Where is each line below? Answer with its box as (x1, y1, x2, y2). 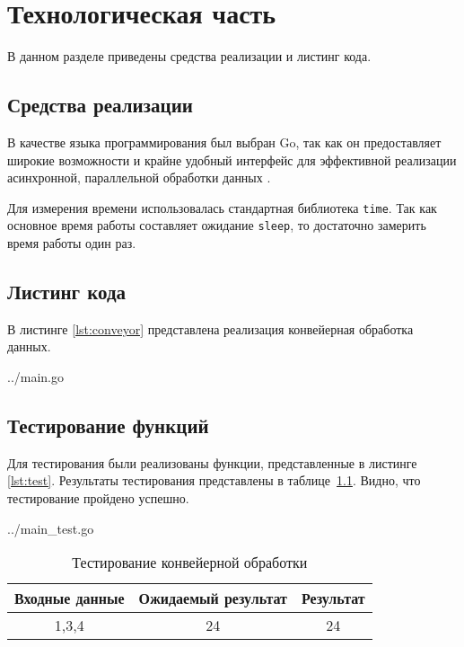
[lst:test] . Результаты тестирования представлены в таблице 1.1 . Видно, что (7, 471, 421, 490)
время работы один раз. (7, 234, 136, 253)
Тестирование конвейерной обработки (72, 552, 308, 573)
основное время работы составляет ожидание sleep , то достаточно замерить (7, 216, 426, 235)
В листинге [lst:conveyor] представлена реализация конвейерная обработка (7, 319, 414, 338)
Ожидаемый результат (138, 588, 287, 609)
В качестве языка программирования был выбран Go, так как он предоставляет (7, 132, 442, 151)
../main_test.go (7, 518, 94, 537)
